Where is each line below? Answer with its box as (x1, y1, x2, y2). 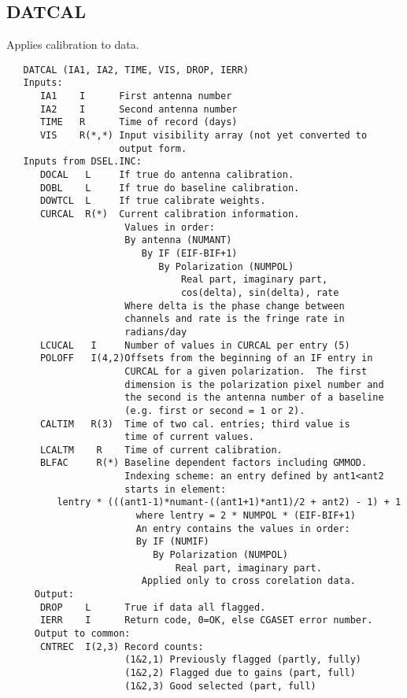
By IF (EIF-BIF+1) (141, 247, 238, 259)
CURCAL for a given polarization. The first (124, 365, 368, 377)
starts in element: (124, 483, 227, 495)
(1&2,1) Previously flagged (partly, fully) (124, 654, 362, 666)
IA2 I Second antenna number (39, 103, 238, 115)
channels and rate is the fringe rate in (124, 313, 345, 325)
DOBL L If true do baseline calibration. (39, 182, 300, 194)
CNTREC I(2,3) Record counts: (39, 641, 204, 652)
